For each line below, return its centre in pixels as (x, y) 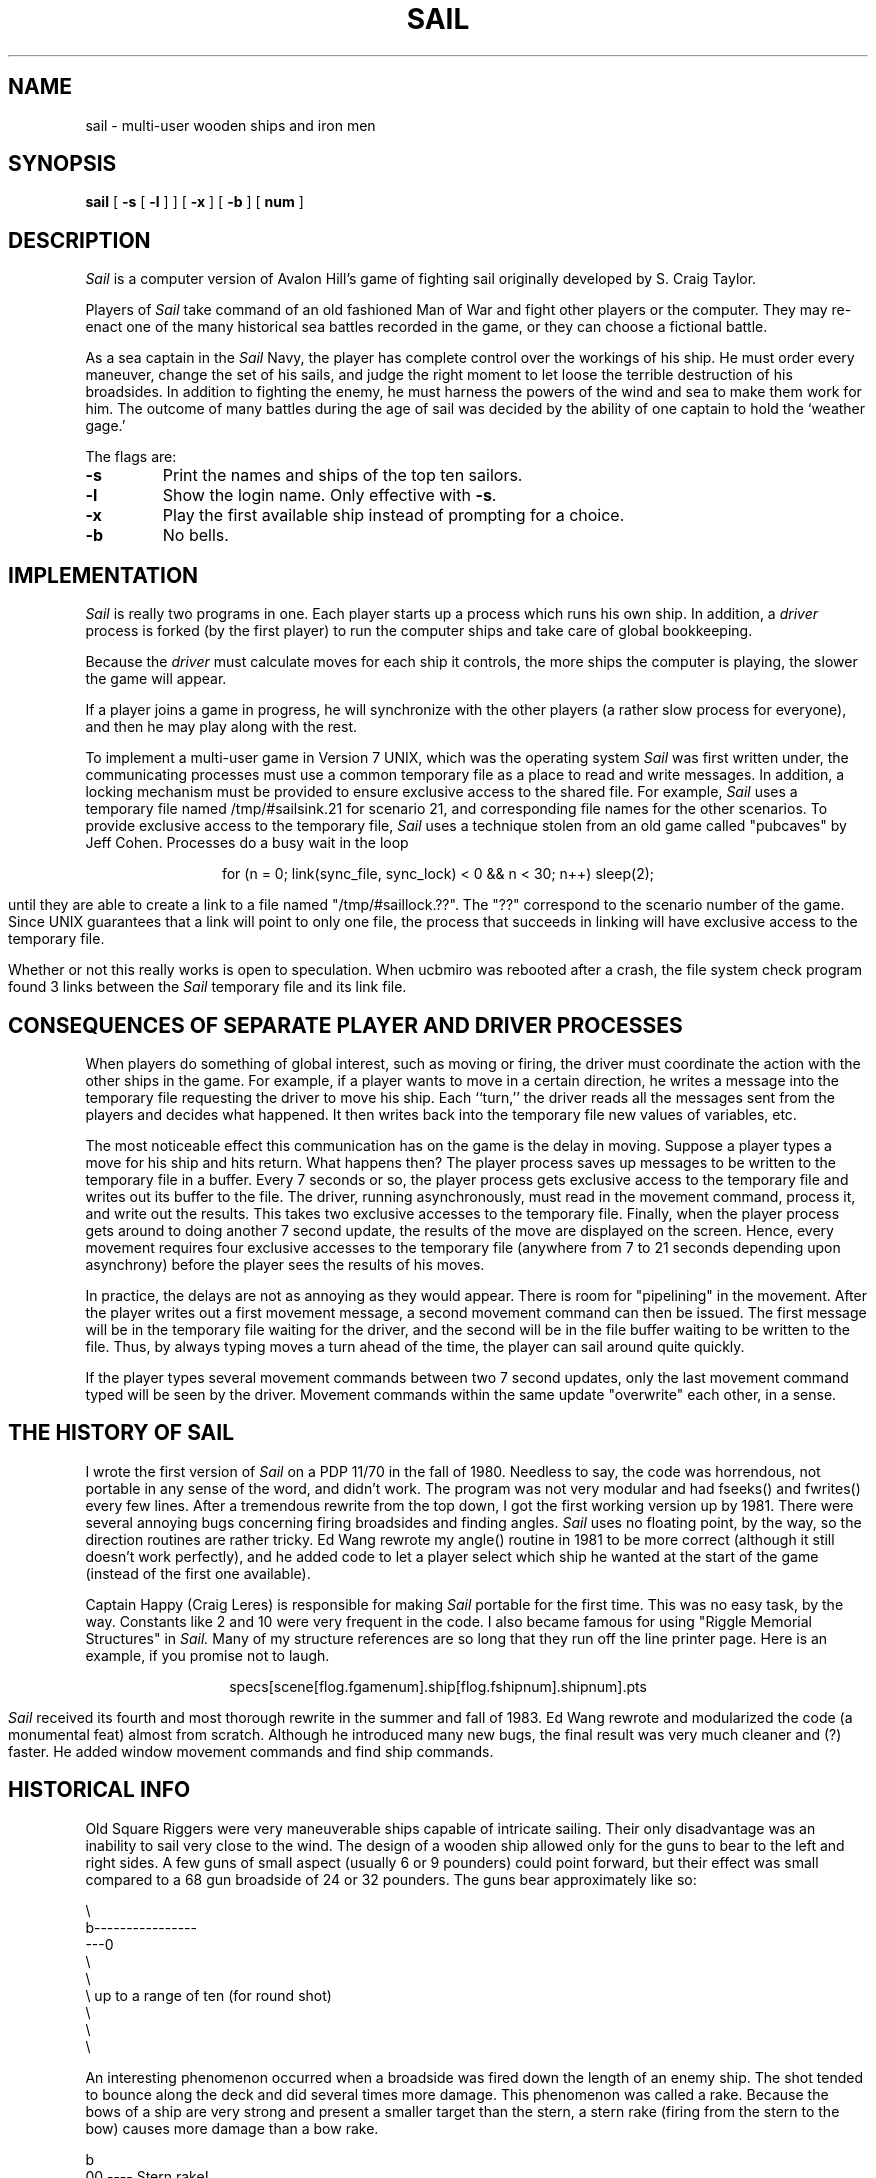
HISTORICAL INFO (99, 1790)
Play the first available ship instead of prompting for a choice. (393, 515)
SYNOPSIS (62, 164)
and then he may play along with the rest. (221, 727)
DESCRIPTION (79, 240)
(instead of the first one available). (198, 1573)
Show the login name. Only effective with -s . (329, 495)
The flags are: (131, 457)
